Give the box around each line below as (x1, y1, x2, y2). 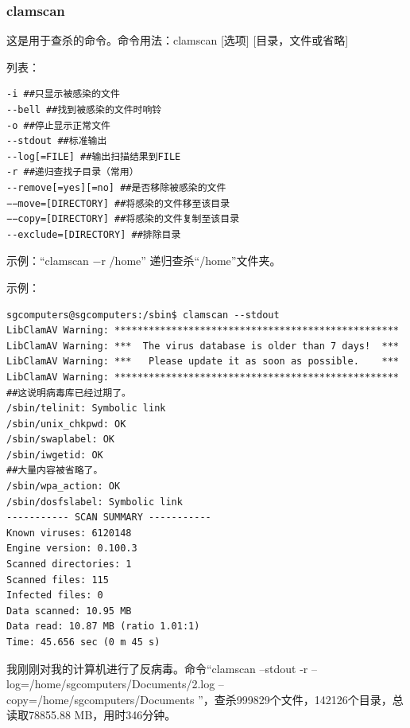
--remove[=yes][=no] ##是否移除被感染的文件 (6, 181, 226, 193)
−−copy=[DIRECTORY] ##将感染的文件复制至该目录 (6, 213, 240, 225)
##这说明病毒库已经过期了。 (6, 387, 132, 399)
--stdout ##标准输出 (6, 135, 107, 147)
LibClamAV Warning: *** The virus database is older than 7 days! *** (6, 340, 399, 352)
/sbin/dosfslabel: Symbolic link (6, 496, 183, 508)
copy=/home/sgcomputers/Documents (6, 691, 195, 707)
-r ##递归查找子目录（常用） (6, 166, 139, 178)
